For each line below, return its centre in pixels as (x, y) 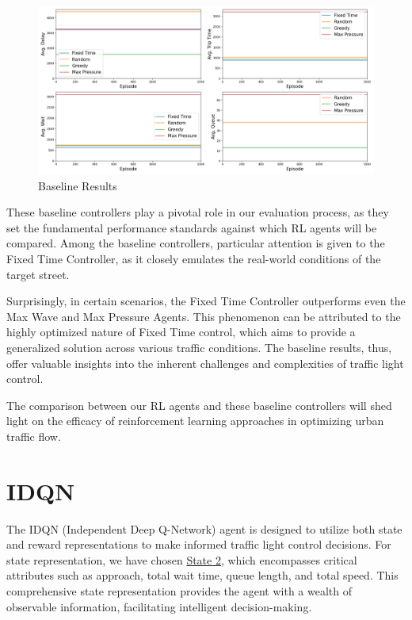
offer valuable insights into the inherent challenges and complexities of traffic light (205, 363)
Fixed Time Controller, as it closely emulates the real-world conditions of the (194, 258)
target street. (38, 274)
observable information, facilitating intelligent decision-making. (159, 606)
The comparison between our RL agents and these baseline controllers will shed (199, 405)
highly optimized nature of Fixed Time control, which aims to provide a (181, 332)
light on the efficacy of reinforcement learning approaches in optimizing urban (195, 421)
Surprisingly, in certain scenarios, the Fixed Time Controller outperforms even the (206, 301)
